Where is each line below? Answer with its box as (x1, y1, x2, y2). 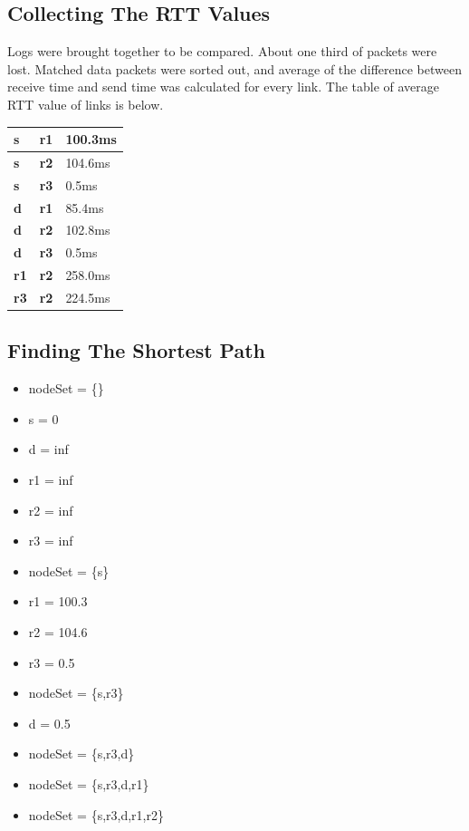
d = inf (28, 440, 69, 459)
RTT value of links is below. (7, 94, 164, 113)
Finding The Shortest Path (7, 336, 265, 364)
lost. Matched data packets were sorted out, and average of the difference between (7, 59, 462, 78)
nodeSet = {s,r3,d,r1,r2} (28, 805, 164, 824)
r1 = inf (28, 470, 73, 489)
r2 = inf (28, 500, 73, 519)
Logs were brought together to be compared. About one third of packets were (7, 42, 437, 61)
